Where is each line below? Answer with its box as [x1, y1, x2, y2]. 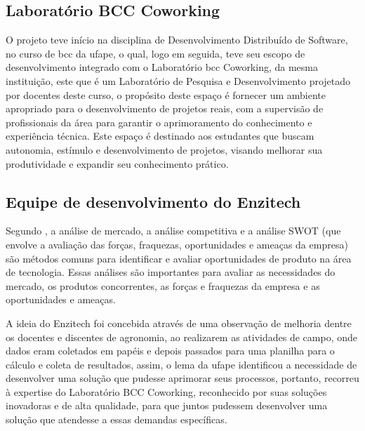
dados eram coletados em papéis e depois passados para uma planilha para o [6, 343, 335, 358]
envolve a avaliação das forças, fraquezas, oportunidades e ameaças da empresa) [6, 237, 348, 251]
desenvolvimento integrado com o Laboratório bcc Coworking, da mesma [6, 60, 318, 74]
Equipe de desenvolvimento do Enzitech [6, 190, 301, 212]
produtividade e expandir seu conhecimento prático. [6, 156, 229, 171]
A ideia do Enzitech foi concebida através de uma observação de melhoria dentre [6, 315, 352, 330]
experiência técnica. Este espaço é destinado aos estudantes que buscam [6, 128, 314, 143]
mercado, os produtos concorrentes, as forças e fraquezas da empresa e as [6, 278, 320, 293]
